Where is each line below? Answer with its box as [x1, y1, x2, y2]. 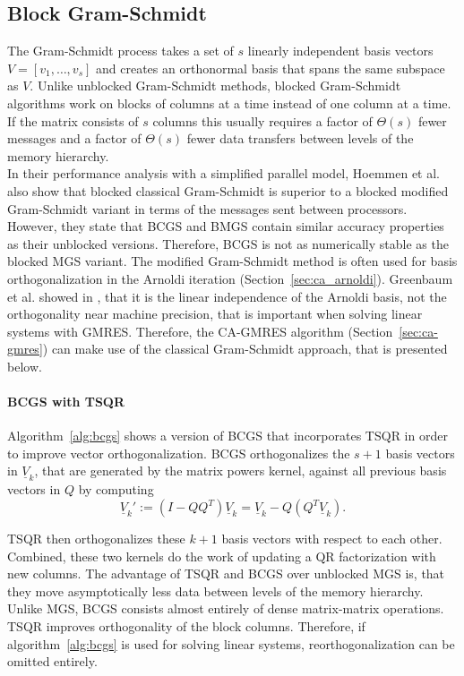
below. [7, 356, 42, 375]
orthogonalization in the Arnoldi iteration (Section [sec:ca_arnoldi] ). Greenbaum [7, 269, 453, 287]
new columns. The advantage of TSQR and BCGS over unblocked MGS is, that [7, 564, 445, 583]
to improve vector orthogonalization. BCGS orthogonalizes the [7, 443, 350, 462]
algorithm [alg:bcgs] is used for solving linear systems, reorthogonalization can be [7, 634, 455, 653]
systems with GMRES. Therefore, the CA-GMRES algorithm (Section [7, 321, 393, 340]
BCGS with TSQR [7, 392, 125, 411]
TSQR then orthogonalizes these [7, 529, 185, 548]
